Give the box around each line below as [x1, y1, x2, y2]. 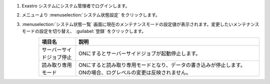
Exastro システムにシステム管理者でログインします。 [21, 3, 130, 8]
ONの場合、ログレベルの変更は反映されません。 [78, 69, 191, 76]
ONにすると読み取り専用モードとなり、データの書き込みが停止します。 [78, 61, 246, 68]
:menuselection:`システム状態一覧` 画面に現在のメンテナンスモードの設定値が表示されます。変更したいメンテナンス [21, 21, 259, 27]
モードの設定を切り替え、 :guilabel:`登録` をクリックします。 [21, 28, 146, 34]
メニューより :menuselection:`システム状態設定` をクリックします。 [21, 12, 160, 18]
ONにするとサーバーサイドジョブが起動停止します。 [78, 50, 201, 57]
